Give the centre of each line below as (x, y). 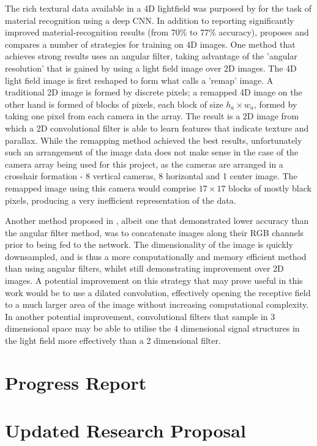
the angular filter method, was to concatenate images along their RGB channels (155, 232)
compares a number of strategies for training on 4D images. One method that (150, 44)
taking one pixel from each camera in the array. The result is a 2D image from (152, 116)
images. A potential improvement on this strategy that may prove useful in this (154, 281)
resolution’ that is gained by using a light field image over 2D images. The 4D (151, 68)
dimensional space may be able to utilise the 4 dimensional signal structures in (152, 328)
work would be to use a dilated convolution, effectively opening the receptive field (158, 292)
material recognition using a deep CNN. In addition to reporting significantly (150, 20)
